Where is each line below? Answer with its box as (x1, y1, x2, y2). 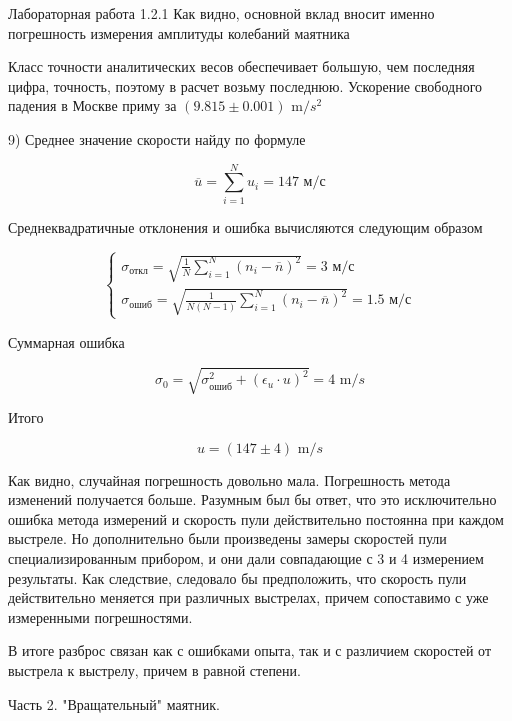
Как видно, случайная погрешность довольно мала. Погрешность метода (8, 469, 451, 490)
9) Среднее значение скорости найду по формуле (8, 128, 306, 149)
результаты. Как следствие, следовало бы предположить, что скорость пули (8, 567, 467, 588)
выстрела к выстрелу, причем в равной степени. (8, 660, 301, 681)
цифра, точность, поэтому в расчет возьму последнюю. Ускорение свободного (8, 75, 483, 96)
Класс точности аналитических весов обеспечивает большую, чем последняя (8, 56, 475, 77)
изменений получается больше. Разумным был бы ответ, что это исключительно (8, 489, 497, 510)
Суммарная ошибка (8, 331, 125, 352)
